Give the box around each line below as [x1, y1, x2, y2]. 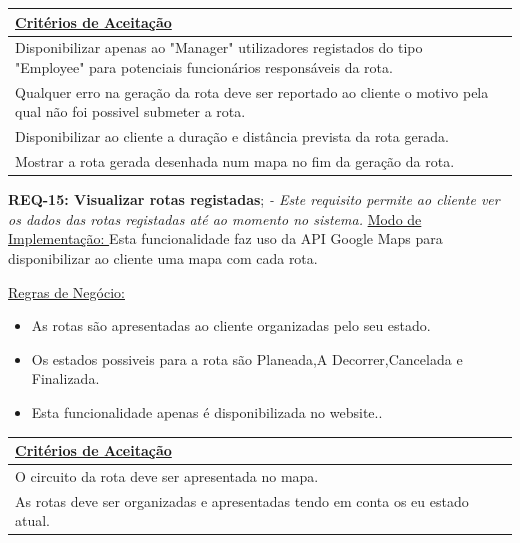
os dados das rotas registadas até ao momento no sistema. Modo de [8, 208, 422, 229]
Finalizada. [31, 368, 100, 389]
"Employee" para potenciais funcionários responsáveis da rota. [15, 56, 393, 77]
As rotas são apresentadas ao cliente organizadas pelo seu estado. [31, 315, 431, 336]
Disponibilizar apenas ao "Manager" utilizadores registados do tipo [15, 37, 423, 58]
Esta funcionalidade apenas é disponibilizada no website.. [31, 401, 383, 422]
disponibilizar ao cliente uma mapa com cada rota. [8, 247, 318, 268]
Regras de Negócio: [8, 281, 125, 302]
